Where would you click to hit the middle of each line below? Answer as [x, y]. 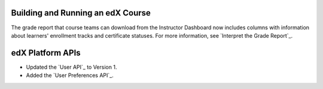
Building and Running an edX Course [81, 13]
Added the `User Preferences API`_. [70, 75]
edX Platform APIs [46, 53]
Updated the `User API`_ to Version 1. [71, 67]
